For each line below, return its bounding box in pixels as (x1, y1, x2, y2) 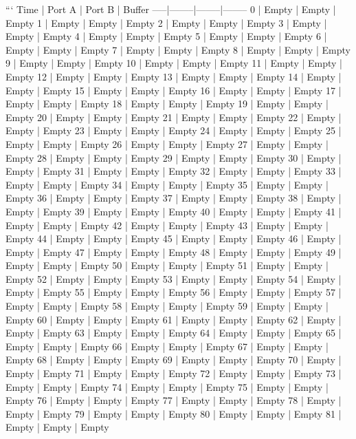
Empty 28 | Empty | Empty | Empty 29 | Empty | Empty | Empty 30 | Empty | (5, 150, 342, 164)
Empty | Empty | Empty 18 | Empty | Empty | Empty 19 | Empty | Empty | (5, 96, 329, 111)
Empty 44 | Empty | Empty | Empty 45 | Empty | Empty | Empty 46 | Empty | (5, 231, 342, 246)
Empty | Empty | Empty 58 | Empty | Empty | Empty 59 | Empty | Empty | (5, 299, 329, 313)
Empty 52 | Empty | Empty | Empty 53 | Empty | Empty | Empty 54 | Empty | (5, 271, 342, 286)
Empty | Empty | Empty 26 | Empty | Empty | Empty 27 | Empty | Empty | (5, 136, 329, 151)
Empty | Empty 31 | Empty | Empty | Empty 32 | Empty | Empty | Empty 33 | (5, 164, 342, 178)
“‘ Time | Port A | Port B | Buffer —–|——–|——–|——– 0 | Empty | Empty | (5, 2, 336, 16)
